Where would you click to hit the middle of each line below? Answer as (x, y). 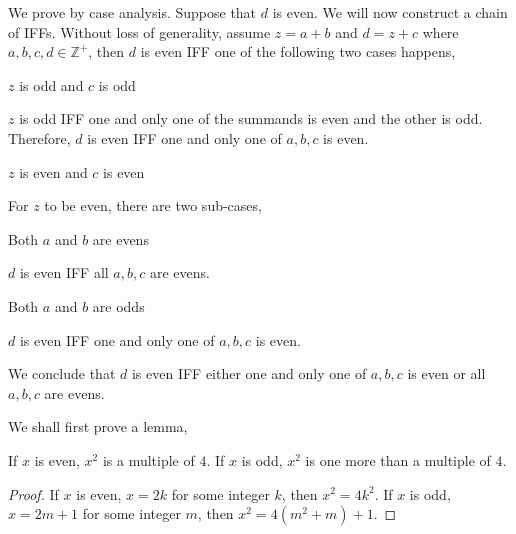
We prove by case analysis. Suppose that (132, 12)
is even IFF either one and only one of (249, 373)
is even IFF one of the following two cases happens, (298, 51)
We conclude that (62, 373)
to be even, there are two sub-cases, (153, 205)
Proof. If (33, 493)
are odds (118, 305)
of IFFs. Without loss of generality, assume (139, 31)
